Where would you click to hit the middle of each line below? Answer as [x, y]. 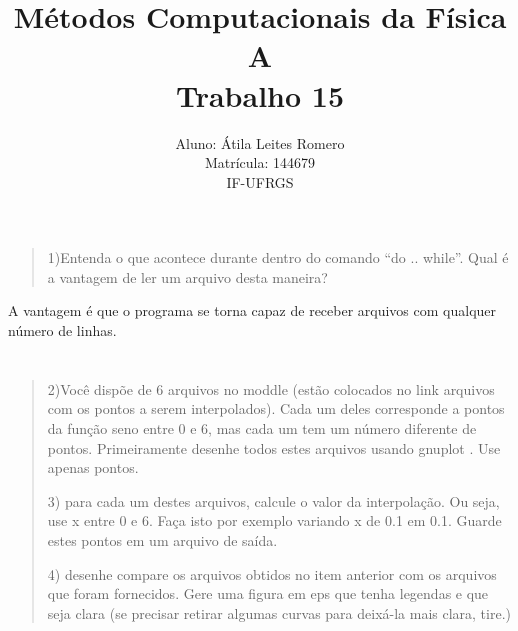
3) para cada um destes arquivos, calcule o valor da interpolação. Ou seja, [273, 500]
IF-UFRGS [260, 181]
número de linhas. [62, 330]
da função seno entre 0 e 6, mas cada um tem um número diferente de [262, 428]
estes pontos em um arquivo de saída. [162, 540]
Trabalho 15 [260, 94]
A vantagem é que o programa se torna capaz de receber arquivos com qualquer [252, 310]
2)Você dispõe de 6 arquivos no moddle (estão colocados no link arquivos [271, 388]
